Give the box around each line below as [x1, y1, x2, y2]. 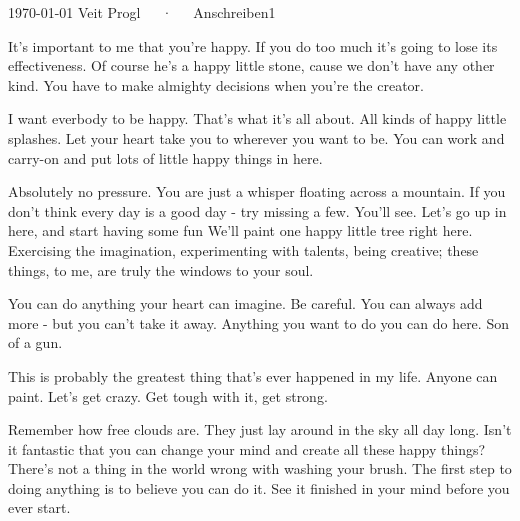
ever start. [8, 497, 71, 518]
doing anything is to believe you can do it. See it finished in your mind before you [8, 477, 510, 498]
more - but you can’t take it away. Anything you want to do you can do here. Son [8, 312, 509, 333]
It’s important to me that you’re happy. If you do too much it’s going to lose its [8, 35, 498, 56]
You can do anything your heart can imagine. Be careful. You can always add [8, 293, 483, 314]
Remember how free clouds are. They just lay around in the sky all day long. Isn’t [8, 419, 512, 440]
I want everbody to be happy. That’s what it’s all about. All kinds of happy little [8, 108, 507, 129]
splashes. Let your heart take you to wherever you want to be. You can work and [8, 127, 505, 148]
